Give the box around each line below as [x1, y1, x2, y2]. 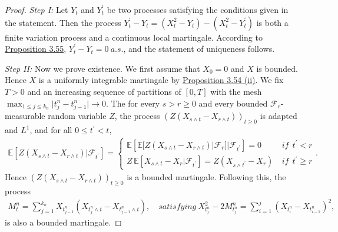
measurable [5, 110, 45, 122]
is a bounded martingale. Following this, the [127, 171, 286, 183]
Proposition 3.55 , [5, 42, 67, 55]
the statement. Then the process [5, 16, 121, 28]
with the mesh [210, 85, 262, 97]
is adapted [260, 110, 297, 122]
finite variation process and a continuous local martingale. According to [5, 31, 263, 43]
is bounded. [256, 62, 298, 74]
